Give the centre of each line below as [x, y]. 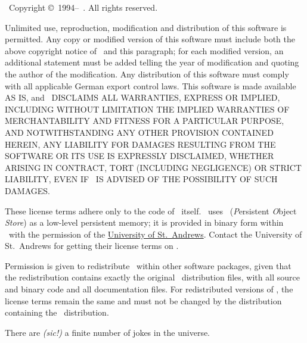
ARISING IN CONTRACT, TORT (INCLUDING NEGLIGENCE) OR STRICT [153, 167]
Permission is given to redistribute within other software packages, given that [148, 265]
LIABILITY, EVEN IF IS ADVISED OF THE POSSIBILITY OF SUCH [141, 179]
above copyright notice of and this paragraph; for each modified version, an [144, 50]
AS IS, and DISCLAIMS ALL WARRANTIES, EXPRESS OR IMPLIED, [142, 97]
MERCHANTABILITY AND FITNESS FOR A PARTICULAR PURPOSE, [145, 121]
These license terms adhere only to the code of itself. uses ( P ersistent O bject [151, 211]
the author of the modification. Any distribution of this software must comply [147, 74]
